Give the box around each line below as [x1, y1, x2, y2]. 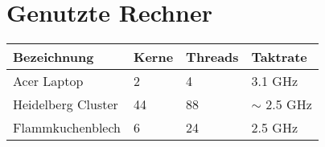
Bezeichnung [13, 47, 94, 67]
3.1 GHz [251, 71, 298, 91]
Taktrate [251, 47, 307, 67]
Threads [186, 47, 239, 67]
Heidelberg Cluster [13, 95, 118, 114]
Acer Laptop [13, 71, 84, 91]
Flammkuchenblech [13, 118, 121, 137]
